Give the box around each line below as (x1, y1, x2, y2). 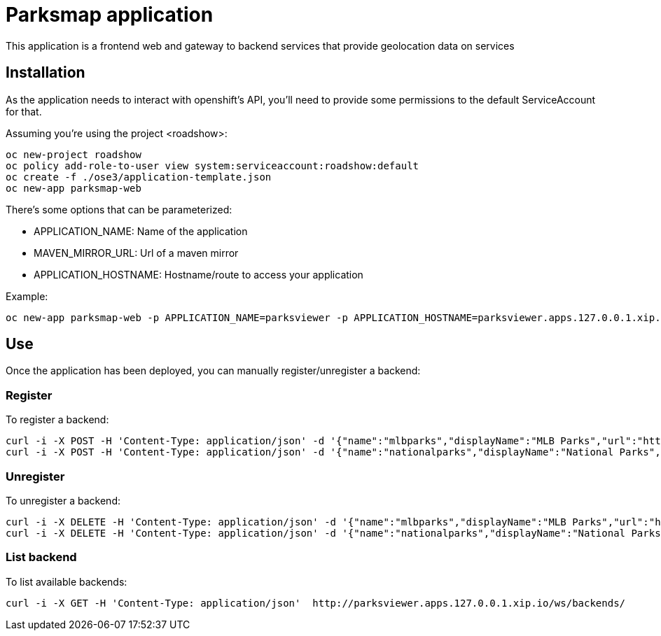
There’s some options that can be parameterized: (6, 203, 232, 215)
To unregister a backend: (6, 494, 120, 507)
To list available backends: (6, 575, 127, 588)
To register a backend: (6, 414, 109, 426)
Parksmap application (6, 3, 214, 27)
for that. (6, 105, 42, 118)
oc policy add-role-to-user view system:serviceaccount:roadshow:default (6, 160, 419, 171)
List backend (6, 550, 77, 565)
